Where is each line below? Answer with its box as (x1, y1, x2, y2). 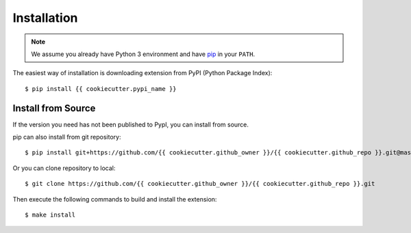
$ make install (25, 210, 76, 219)
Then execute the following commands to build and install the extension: (12, 195, 217, 203)
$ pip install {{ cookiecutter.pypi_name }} (25, 85, 177, 92)
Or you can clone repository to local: (12, 164, 116, 172)
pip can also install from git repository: (12, 133, 121, 141)
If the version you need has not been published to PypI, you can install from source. (12, 120, 249, 128)
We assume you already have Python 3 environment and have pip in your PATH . (31, 50, 256, 58)
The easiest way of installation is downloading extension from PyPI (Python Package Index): (12, 69, 273, 77)
